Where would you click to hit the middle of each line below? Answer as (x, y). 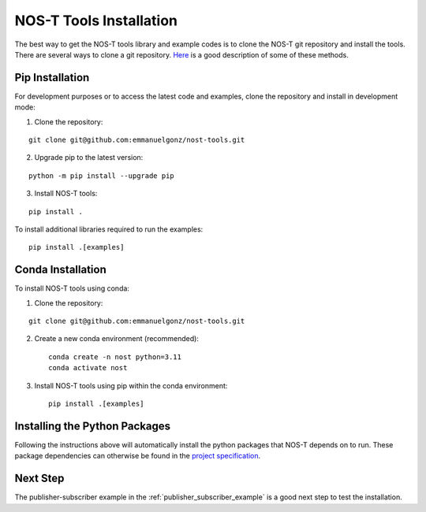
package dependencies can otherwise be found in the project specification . (138, 456)
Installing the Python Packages (93, 426)
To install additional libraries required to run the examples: (109, 229)
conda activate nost (88, 368)
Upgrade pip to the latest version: (89, 158)
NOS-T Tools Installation (96, 20)
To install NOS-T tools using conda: (72, 288)
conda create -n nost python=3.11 (115, 357)
